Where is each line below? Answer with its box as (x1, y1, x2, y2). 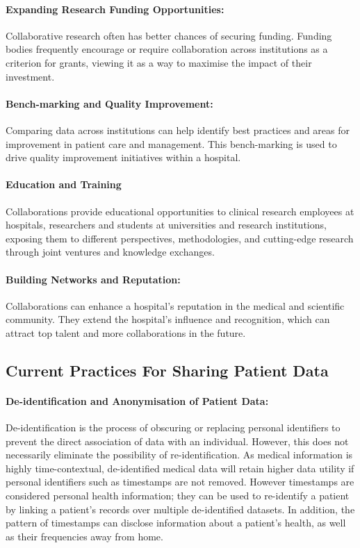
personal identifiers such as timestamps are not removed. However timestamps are (6, 474, 354, 489)
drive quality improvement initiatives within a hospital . (6, 150, 241, 165)
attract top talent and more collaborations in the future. (6, 325, 246, 340)
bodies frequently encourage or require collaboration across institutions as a (6, 42, 328, 56)
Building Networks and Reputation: (6, 272, 181, 286)
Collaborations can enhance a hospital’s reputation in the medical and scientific (6, 298, 345, 313)
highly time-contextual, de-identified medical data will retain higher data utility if (6, 460, 354, 475)
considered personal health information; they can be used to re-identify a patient (6, 488, 350, 503)
